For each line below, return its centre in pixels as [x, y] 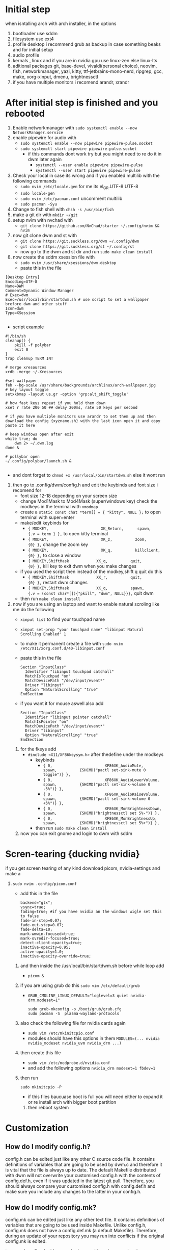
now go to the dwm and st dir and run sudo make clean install [87, 251]
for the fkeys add [38, 749]
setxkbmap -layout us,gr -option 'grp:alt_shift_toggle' [67, 394]
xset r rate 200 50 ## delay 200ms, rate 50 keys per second [72, 407]
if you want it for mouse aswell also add [62, 703]
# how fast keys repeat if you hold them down [55, 403]
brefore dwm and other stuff [36, 304]
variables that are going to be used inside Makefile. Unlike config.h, [76, 1225]
